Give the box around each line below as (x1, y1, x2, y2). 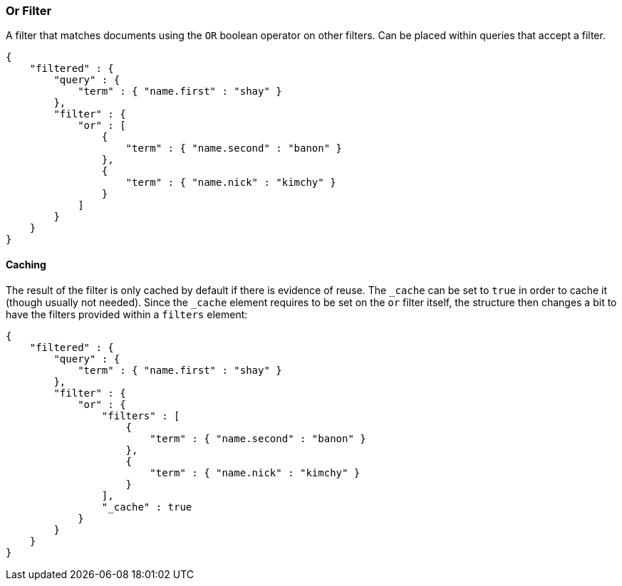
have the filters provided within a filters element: (6, 308, 248, 320)
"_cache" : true (101, 501, 192, 513)
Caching (6, 258, 46, 271)
